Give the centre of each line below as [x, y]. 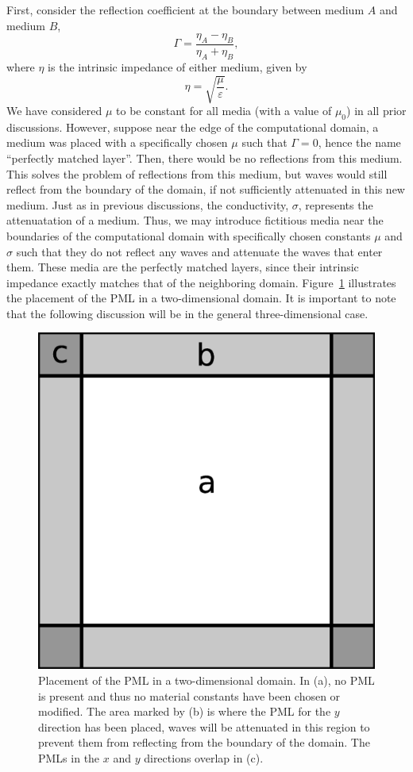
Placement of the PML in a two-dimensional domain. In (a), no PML [206, 680]
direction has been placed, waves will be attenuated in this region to [204, 726]
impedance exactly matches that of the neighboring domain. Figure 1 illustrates [201, 282]
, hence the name [359, 142]
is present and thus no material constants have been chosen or [189, 695]
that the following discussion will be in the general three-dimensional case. [187, 313]
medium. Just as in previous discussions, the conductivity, [148, 204]
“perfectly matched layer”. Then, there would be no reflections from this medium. [205, 157]
